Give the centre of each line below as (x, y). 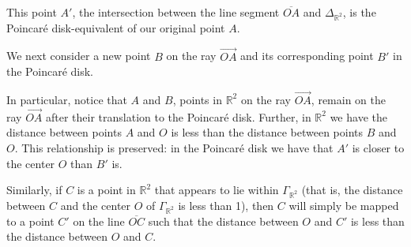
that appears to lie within (217, 190)
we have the (358, 116)
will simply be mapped (344, 205)
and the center (96, 205)
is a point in (106, 190)
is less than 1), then (226, 205)
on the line (99, 221)
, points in (197, 99)
